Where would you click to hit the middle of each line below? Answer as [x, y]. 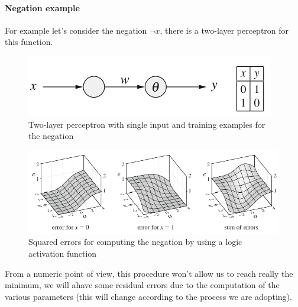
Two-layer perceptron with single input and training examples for [147, 124]
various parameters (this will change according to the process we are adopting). [148, 296]
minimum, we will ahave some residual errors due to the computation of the [142, 285]
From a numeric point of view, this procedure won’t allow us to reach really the [149, 273]
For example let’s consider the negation [76, 30]
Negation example [42, 7]
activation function [63, 253]
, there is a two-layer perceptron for [224, 30]
